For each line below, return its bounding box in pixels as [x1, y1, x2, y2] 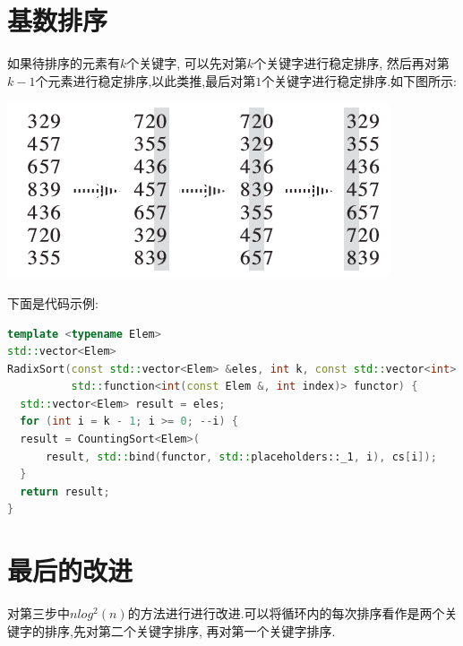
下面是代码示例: [7, 293, 99, 312]
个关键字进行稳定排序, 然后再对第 [253, 54, 450, 73]
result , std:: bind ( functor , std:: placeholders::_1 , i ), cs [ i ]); [45, 450, 437, 463]
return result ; [20, 485, 110, 498]
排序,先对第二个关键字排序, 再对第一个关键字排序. [44, 621, 336, 640]
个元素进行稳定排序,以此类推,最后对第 [35, 71, 256, 90]
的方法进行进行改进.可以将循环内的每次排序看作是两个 [127, 604, 445, 623]
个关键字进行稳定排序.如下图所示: [262, 71, 458, 90]
